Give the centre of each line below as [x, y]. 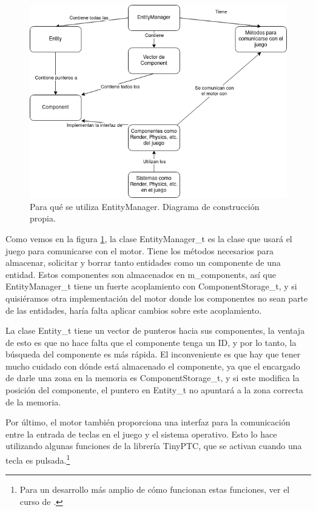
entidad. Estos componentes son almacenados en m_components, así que [141, 274]
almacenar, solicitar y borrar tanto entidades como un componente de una [143, 262]
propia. [43, 218]
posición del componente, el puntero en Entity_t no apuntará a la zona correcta [154, 390]
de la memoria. [33, 401]
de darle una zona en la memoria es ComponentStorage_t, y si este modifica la [153, 378]
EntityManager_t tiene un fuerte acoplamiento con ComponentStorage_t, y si [151, 286]
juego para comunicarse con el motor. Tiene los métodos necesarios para [140, 250]
